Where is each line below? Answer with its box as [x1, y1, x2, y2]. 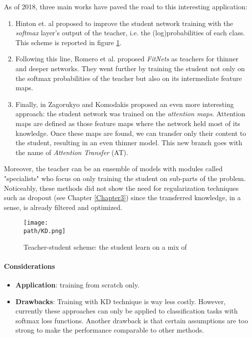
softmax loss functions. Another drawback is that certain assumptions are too [15, 315, 249, 325]
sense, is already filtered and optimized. [4, 202, 122, 212]
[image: [23, 219, 48, 227]
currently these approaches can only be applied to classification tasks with [15, 306, 238, 316]
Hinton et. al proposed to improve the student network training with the [15, 18, 233, 28]
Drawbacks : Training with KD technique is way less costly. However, [15, 296, 226, 306]
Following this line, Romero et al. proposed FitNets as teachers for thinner [15, 53, 239, 64]
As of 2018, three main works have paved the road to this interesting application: [4, 1, 248, 11]
